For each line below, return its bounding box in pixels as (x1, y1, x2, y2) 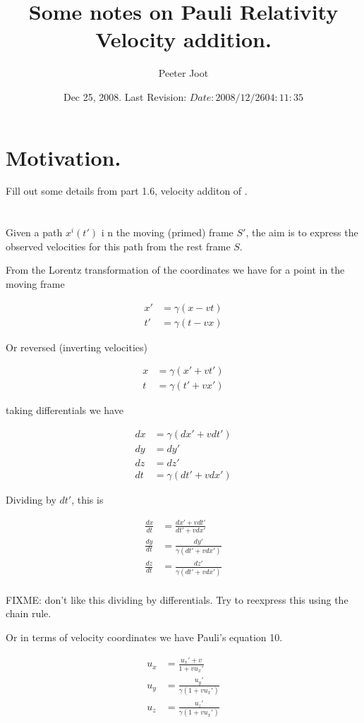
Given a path (6, 225, 63, 240)
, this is (71, 492, 104, 507)
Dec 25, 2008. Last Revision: (63, 89, 187, 104)
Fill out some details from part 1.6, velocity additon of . (6, 183, 248, 198)
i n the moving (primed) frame (101, 225, 233, 240)
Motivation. (6, 142, 121, 171)
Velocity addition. (95, 25, 272, 54)
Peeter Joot (158, 66, 209, 80)
